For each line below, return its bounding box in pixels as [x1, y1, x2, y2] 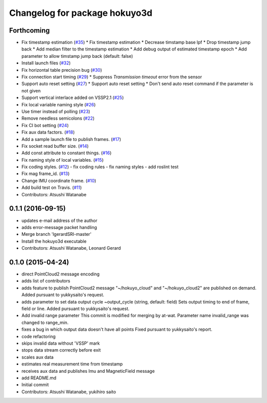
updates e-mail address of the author [21, 218, 97, 224]
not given [21, 88, 41, 93]
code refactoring [21, 333, 56, 339]
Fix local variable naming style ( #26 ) [21, 101, 96, 107]
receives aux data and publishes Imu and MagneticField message [21, 368, 155, 374]
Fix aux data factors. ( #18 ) [21, 129, 75, 135]
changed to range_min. [21, 319, 69, 325]
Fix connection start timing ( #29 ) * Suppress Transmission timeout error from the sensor [21, 74, 202, 80]
